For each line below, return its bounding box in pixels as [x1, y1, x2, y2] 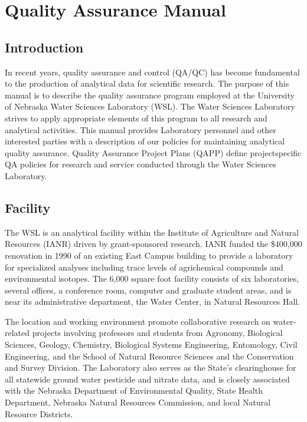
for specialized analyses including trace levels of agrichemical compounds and [5, 261, 283, 273]
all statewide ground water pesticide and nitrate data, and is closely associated [5, 372, 290, 385]
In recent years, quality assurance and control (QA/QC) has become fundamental [5, 65, 300, 78]
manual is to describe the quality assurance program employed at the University [5, 88, 295, 101]
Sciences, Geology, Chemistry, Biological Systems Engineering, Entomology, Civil [5, 338, 298, 351]
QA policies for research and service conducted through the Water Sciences [5, 158, 276, 170]
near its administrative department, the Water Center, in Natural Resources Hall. [5, 295, 301, 308]
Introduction [5, 38, 84, 56]
